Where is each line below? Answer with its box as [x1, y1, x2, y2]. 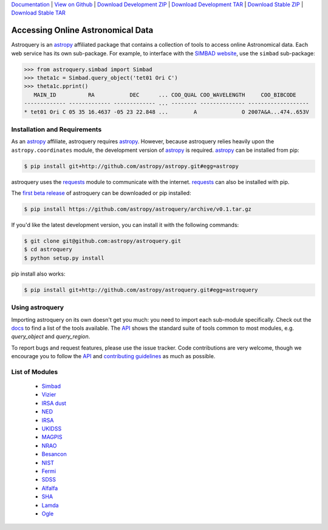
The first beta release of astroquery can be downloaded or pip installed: [11, 189, 191, 197]
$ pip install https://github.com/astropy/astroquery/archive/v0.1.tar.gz [24, 206, 252, 212]
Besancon [41, 450, 67, 458]
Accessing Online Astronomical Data [11, 25, 154, 36]
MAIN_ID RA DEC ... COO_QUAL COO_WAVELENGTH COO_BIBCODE [33, 91, 297, 98]
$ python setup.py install [24, 254, 104, 261]
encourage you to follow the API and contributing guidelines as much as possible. [11, 353, 216, 360]
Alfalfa [41, 484, 58, 492]
